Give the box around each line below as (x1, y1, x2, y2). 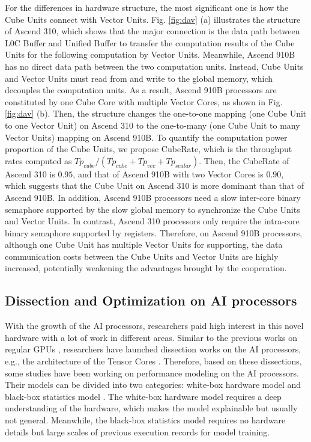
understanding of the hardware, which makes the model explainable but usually (5, 402, 298, 414)
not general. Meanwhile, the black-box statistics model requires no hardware (5, 414, 286, 426)
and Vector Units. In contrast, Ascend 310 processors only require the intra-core (5, 215, 300, 227)
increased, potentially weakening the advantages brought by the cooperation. (5, 262, 287, 274)
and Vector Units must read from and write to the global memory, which (5, 72, 273, 84)
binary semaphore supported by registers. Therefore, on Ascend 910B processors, (5, 226, 303, 239)
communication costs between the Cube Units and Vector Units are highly (5, 250, 279, 262)
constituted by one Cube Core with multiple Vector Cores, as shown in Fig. (5, 95, 283, 108)
